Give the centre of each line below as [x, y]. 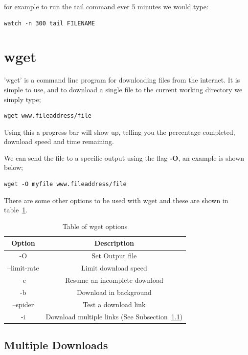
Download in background [114, 292]
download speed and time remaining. [59, 141]
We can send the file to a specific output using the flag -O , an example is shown [124, 157]
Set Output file [114, 256]
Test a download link [114, 304]
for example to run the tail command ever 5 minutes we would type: [106, 6]
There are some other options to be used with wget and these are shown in [116, 200]
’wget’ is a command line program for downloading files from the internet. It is [122, 80]
